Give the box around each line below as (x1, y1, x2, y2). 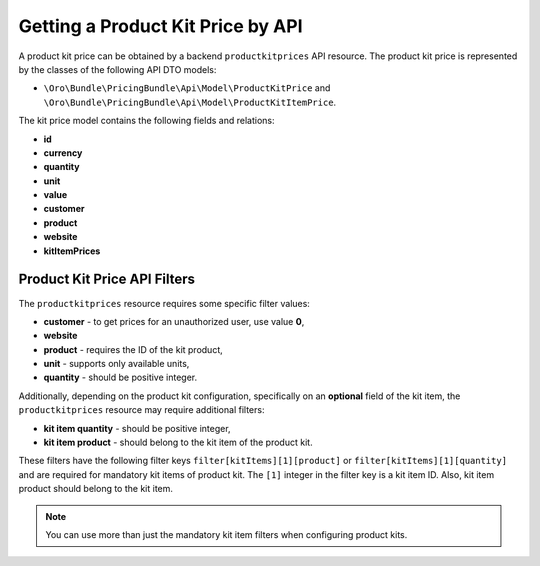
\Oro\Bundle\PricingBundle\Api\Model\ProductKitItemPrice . (43, 96, 337, 108)
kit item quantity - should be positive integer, (43, 422, 231, 434)
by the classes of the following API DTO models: (18, 63, 217, 75)
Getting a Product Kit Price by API (18, 15, 304, 37)
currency (43, 146, 83, 159)
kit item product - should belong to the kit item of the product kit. (43, 436, 314, 449)
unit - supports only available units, (43, 358, 190, 370)
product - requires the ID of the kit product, (43, 343, 224, 355)
